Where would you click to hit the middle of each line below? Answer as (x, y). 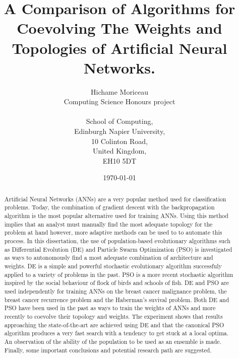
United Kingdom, (119, 151)
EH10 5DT (119, 160)
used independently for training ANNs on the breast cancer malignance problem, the (115, 291)
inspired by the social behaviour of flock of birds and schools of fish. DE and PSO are (117, 283)
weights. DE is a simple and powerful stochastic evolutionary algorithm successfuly (113, 266)
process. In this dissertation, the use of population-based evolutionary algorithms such (117, 241)
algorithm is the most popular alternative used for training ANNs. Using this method (116, 216)
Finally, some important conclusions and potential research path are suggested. (108, 350)
